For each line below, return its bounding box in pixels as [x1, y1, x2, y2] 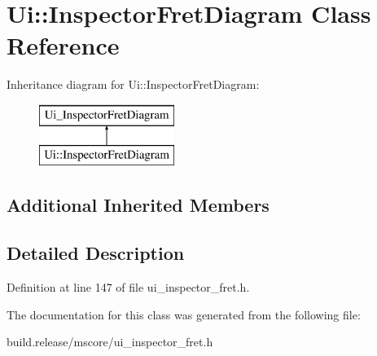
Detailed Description [7, 240, 185, 266]
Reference [7, 29, 120, 62]
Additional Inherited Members [7, 192, 270, 218]
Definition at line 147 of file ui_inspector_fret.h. [7, 279, 250, 296]
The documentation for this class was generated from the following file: [7, 305, 361, 323]
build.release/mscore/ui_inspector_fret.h [7, 333, 213, 350]
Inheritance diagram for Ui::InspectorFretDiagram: [7, 76, 260, 93]
